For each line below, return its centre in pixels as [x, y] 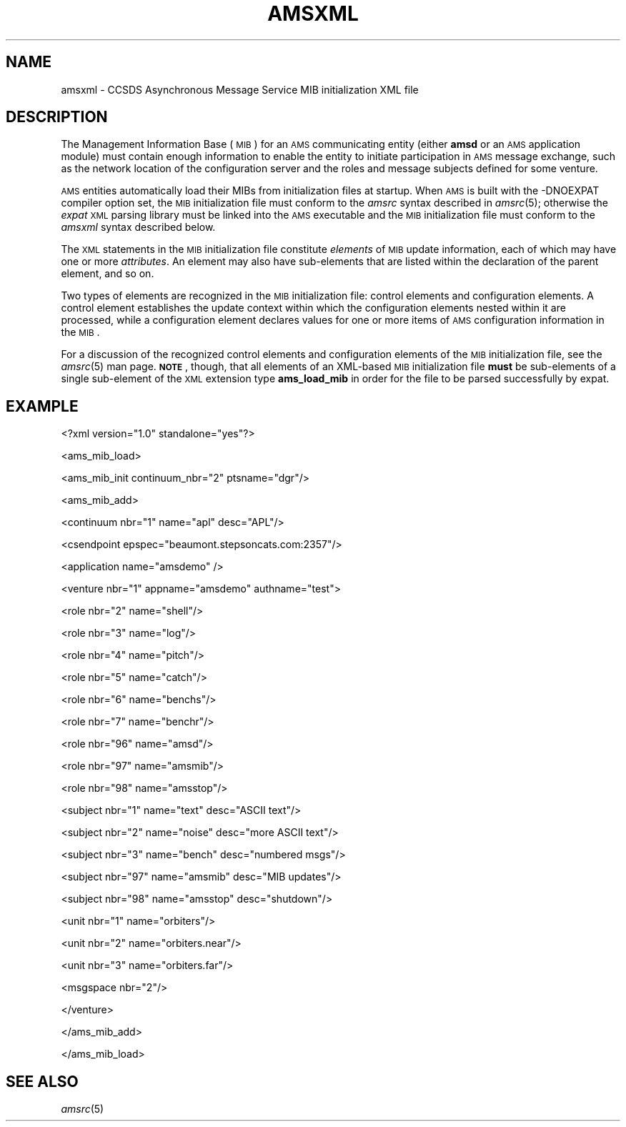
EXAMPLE [42, 406]
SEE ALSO [42, 1081]
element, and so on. [108, 274]
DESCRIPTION [57, 117]
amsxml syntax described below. [138, 227]
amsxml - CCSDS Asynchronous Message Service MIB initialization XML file [240, 89]
